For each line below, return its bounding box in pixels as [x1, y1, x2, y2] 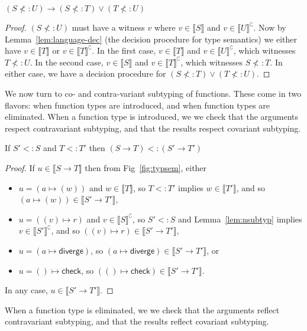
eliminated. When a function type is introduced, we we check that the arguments [5, 110, 299, 123]
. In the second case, [30, 55, 104, 68]
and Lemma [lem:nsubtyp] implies [177, 212, 302, 225]
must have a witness [72, 21, 145, 33]
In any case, [5, 284, 48, 296]
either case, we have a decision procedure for [5, 67, 166, 80]
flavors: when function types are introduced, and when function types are [5, 99, 270, 111]
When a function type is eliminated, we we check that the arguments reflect [5, 303, 280, 316]
